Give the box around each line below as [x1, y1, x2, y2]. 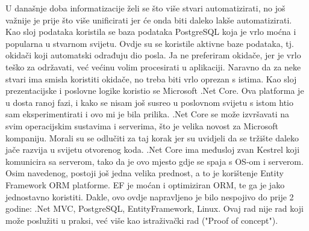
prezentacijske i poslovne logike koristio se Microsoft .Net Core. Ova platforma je [5, 84, 304, 97]
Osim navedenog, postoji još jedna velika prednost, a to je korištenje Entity [5, 167, 284, 179]
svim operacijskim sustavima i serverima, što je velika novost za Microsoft [5, 119, 278, 132]
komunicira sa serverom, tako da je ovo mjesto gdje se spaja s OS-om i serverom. [5, 155, 304, 167]
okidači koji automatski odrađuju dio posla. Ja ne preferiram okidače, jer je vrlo [5, 49, 301, 61]
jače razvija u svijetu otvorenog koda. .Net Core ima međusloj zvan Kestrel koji [5, 143, 300, 156]
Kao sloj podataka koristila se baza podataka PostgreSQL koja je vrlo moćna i [5, 25, 296, 38]
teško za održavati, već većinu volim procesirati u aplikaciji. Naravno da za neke [5, 60, 301, 73]
